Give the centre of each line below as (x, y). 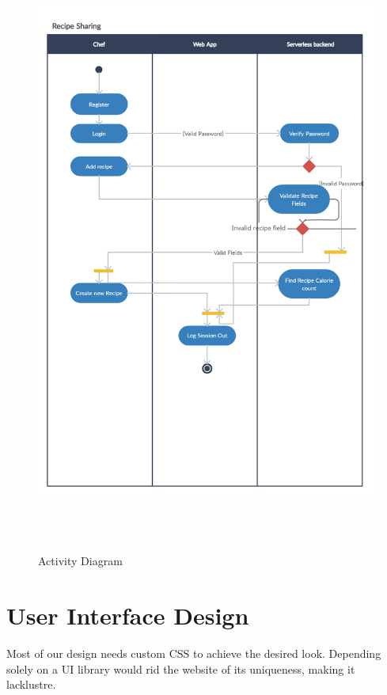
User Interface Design (128, 615)
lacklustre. (31, 684)
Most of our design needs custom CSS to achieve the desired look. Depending (194, 653)
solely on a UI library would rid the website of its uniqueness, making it (181, 668)
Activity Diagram (80, 561)
